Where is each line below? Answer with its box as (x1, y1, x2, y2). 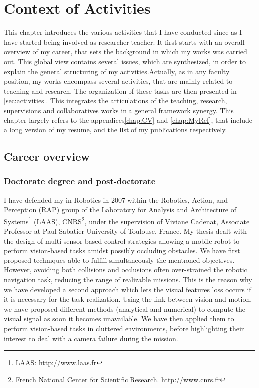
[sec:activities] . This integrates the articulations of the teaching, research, (4, 95, 227, 106)
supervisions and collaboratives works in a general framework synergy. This (4, 105, 234, 115)
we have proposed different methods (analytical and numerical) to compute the (4, 303, 246, 314)
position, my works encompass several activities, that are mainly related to (4, 76, 233, 86)
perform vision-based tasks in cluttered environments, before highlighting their (4, 323, 244, 334)
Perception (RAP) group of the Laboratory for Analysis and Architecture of (4, 204, 236, 215)
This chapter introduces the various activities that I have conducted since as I (4, 27, 242, 37)
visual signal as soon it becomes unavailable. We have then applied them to (4, 313, 234, 324)
